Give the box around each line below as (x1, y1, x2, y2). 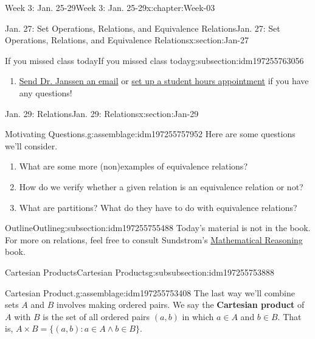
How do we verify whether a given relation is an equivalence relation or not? (19, 180, 303, 193)
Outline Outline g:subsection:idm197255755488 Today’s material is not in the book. (5, 221, 311, 234)
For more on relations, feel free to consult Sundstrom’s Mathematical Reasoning (5, 233, 303, 246)
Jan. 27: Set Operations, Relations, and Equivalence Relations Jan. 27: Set (5, 21, 280, 34)
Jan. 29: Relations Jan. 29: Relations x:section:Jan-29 (5, 107, 199, 120)
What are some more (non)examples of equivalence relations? (19, 160, 247, 173)
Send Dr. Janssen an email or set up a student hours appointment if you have (19, 74, 309, 87)
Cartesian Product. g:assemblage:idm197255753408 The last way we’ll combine (5, 286, 295, 299)
